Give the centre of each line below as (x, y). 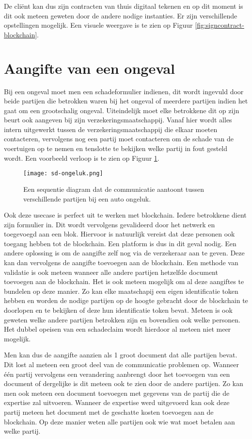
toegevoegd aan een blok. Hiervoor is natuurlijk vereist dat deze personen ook (119, 234)
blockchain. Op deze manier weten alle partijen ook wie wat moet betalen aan (119, 421)
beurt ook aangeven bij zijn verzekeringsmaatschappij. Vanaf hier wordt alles (118, 120)
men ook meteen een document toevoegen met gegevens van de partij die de (117, 393)
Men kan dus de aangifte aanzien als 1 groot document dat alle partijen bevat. (121, 355)
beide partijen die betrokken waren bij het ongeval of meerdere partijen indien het (126, 101)
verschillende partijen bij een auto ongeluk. (87, 198)
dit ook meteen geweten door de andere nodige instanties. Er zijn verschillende (121, 15)
